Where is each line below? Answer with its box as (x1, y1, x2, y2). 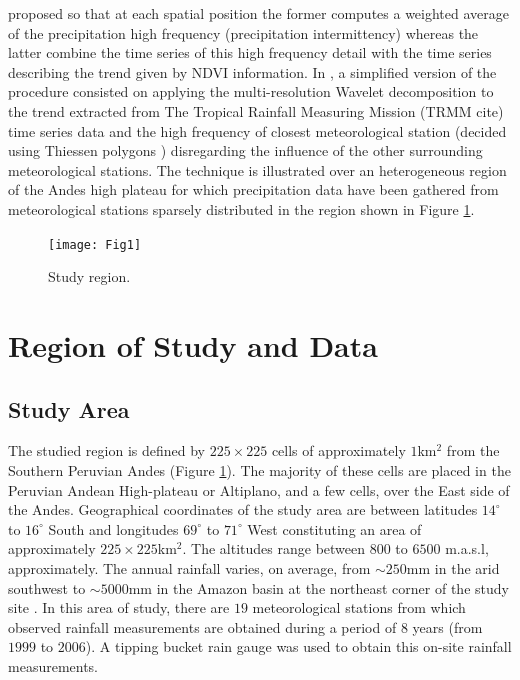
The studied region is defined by (8, 440, 205, 461)
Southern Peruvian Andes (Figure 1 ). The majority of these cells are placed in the (8, 459, 511, 480)
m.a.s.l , (445, 538, 489, 559)
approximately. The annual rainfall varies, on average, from (8, 557, 371, 578)
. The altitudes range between (182, 538, 366, 559)
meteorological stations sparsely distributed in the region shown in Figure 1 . (8, 198, 475, 219)
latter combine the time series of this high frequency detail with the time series (8, 42, 492, 63)
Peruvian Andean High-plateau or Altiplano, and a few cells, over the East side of (8, 479, 510, 500)
